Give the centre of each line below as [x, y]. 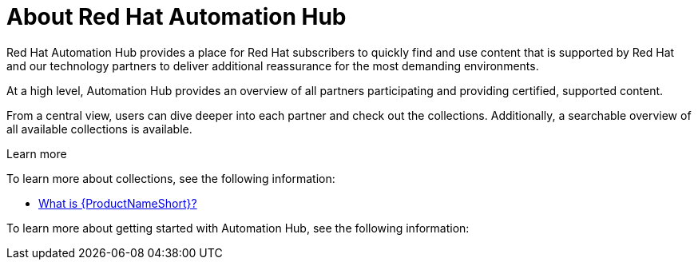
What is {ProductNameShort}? [118, 203]
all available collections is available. [99, 129]
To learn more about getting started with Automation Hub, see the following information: [238, 228]
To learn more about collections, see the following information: [171, 178]
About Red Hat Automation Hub [176, 17]
